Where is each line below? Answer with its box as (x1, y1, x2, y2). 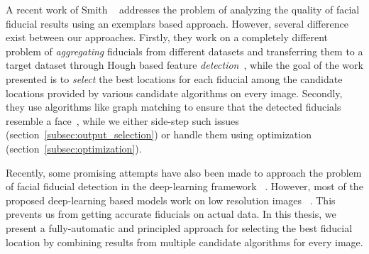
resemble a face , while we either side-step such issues (6, 113, 239, 128)
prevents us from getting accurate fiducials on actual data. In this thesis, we (6, 206, 336, 221)
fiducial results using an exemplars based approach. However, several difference (6, 16, 348, 31)
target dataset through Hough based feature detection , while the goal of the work (6, 57, 363, 72)
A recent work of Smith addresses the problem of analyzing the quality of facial (6, 2, 360, 16)
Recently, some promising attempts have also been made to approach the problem (6, 165, 362, 180)
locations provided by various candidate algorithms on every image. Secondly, (6, 85, 343, 100)
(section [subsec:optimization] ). (6, 140, 142, 155)
